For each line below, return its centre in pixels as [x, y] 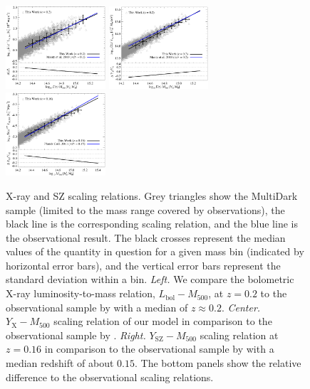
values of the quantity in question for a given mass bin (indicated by [155, 251]
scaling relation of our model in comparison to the [163, 321]
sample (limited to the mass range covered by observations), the [145, 209]
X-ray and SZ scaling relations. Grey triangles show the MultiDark [152, 195]
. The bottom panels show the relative [218, 363]
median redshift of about [60, 363]
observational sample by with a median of [97, 307]
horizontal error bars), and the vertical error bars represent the [143, 265]
